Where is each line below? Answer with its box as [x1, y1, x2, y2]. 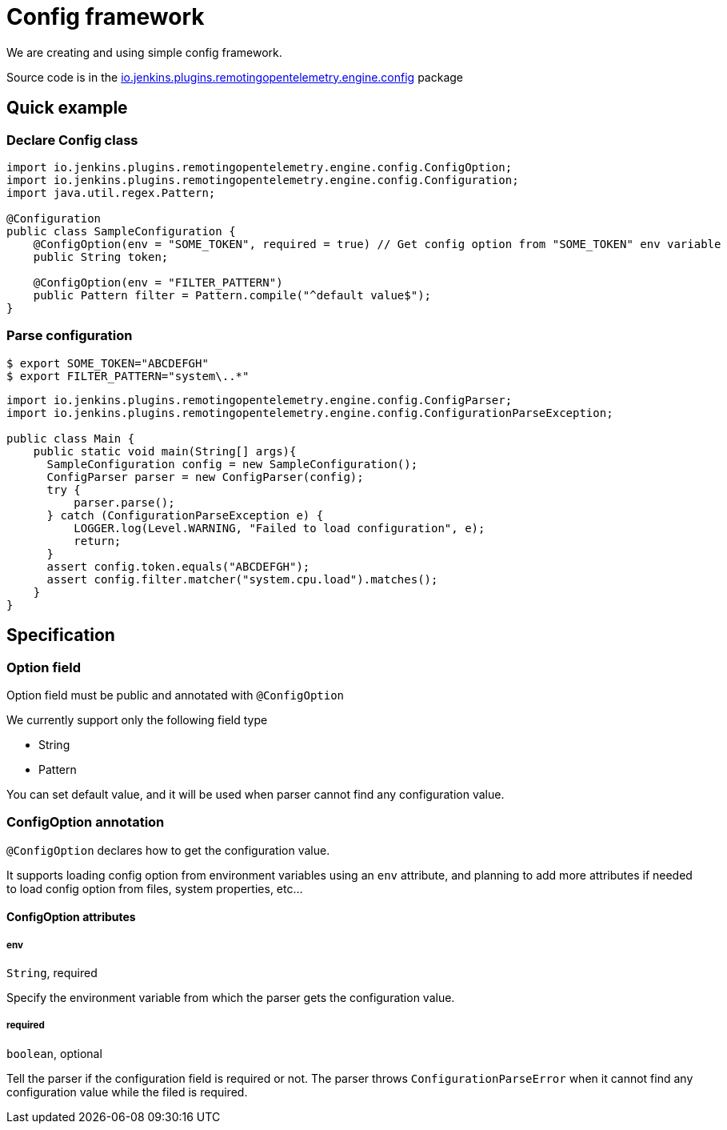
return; [74, 534, 122, 547]
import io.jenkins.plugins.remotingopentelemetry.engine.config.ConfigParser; [6, 393, 513, 407]
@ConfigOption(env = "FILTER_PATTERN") [33, 275, 283, 289]
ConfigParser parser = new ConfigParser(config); [46, 470, 364, 483]
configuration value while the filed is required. [6, 1084, 248, 1099]
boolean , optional [6, 1046, 102, 1060]
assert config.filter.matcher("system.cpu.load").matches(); [46, 572, 438, 586]
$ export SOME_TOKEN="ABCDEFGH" [6, 356, 209, 370]
